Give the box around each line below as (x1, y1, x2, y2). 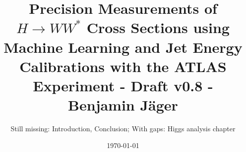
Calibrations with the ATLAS (19, 56, 227, 76)
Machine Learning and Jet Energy (3, 37, 243, 57)
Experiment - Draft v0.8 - (33, 75, 213, 95)
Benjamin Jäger (68, 95, 178, 115)
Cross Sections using (86, 17, 230, 38)
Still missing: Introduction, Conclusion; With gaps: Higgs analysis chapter (10, 123, 236, 134)
